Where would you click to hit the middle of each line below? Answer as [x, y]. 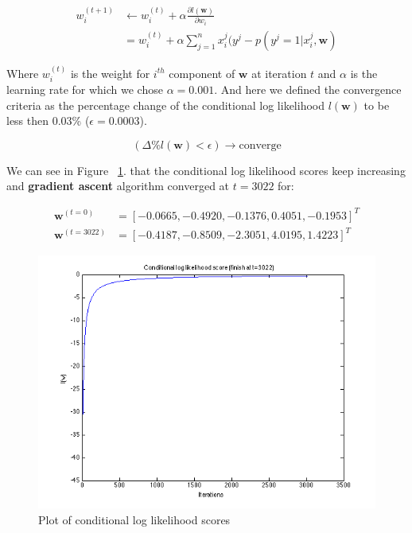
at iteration [279, 73]
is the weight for [110, 73]
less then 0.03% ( [48, 121]
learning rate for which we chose [85, 89]
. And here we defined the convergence [308, 89]
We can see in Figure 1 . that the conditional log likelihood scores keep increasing [206, 170]
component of [202, 73]
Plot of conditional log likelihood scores [134, 519]
